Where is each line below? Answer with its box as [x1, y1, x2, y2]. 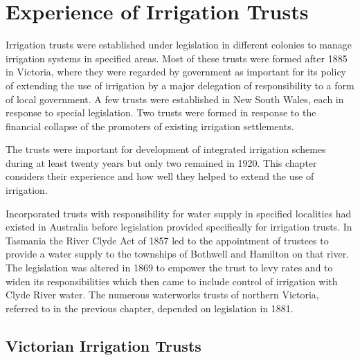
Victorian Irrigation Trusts [6, 334, 201, 356]
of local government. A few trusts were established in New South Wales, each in [6, 91, 344, 106]
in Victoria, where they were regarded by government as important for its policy [6, 64, 347, 79]
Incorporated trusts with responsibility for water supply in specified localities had [6, 206, 352, 220]
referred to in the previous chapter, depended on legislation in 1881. [6, 300, 294, 315]
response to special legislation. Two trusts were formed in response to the [6, 105, 316, 120]
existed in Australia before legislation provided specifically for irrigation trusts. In [6, 219, 352, 234]
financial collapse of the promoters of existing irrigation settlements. [6, 118, 294, 133]
